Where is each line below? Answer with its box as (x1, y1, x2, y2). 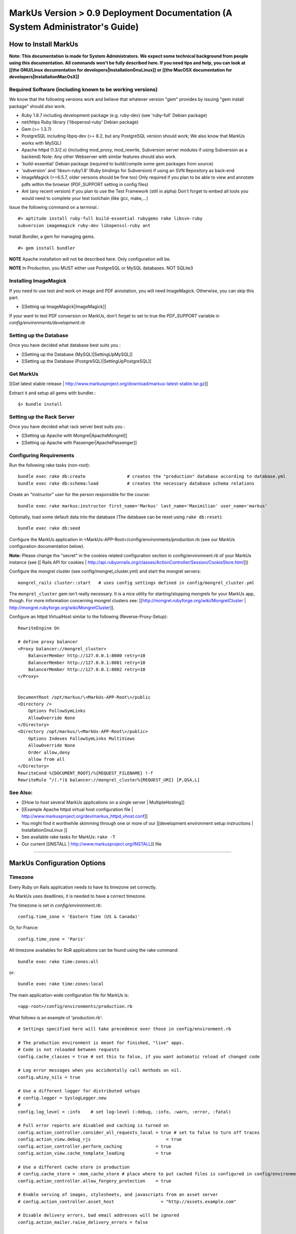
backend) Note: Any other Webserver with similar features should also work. (21, 154, 177, 160)
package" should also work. (9, 103, 66, 109)
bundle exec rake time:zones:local (18, 981, 104, 987)
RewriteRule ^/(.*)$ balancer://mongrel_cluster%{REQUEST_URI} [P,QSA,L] (18, 777, 200, 783)
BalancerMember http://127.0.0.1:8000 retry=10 (28, 653, 146, 658)
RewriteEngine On (18, 625, 60, 631)
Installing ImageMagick (9, 277, 67, 284)
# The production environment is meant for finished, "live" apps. (18, 1040, 185, 1045)
